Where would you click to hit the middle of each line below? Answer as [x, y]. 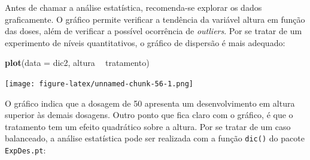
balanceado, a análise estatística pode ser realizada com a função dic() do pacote [155, 138]
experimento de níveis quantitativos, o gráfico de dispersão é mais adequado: [145, 42]
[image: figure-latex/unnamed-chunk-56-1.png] [99, 84]
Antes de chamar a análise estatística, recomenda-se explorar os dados [133, 7]
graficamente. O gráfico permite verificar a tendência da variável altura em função [155, 19]
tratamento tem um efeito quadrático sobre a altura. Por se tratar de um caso [148, 126]
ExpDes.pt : [25, 150]
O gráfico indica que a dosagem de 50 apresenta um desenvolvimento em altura [150, 103]
